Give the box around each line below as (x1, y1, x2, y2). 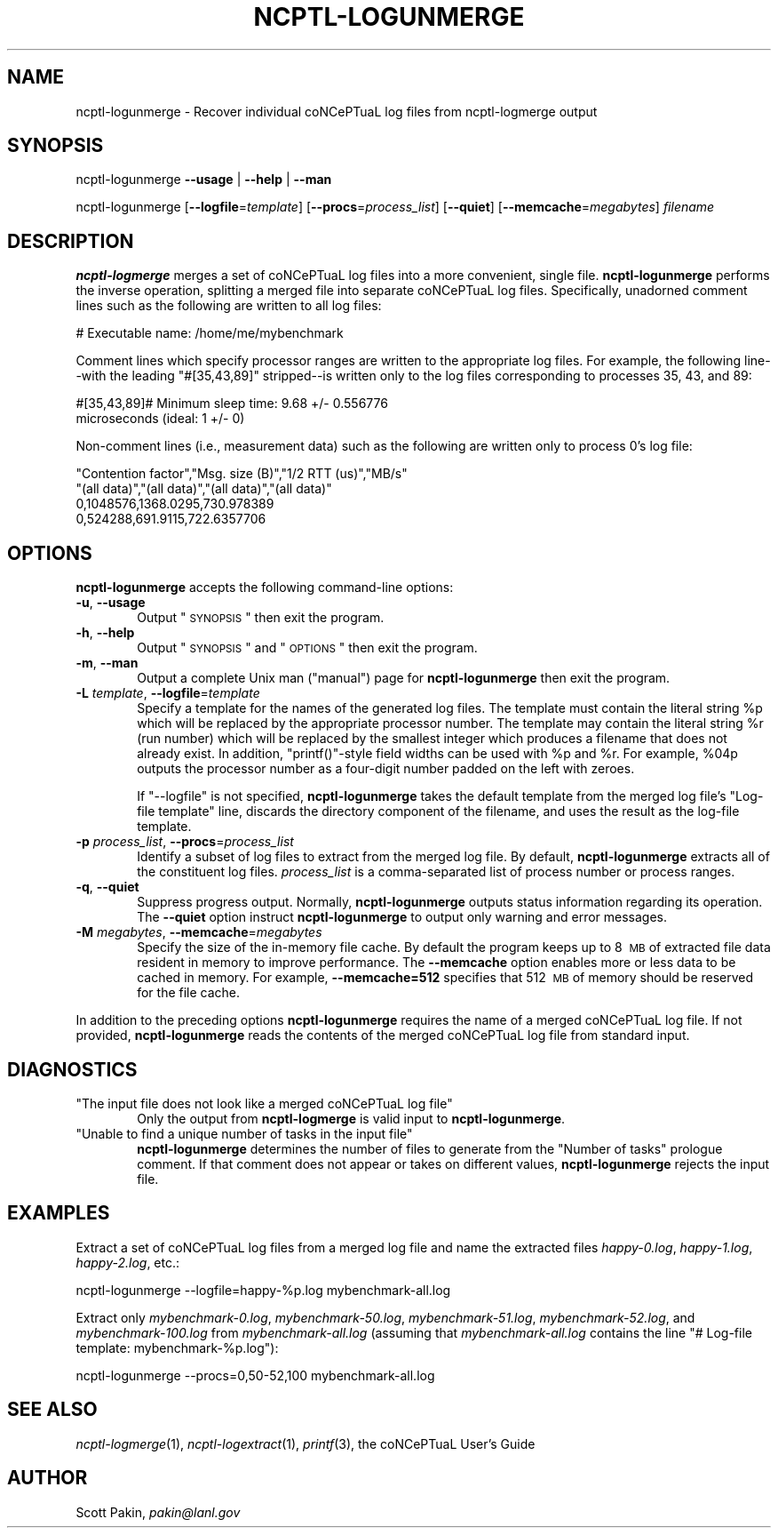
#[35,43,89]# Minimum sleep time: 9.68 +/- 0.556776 (75, 396, 388, 412)
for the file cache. (137, 985, 241, 1001)
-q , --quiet (75, 879, 139, 895)
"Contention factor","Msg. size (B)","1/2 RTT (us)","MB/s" (75, 466, 408, 482)
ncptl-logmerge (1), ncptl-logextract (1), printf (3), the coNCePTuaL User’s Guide (75, 1435, 536, 1451)
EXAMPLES (7, 1202, 110, 1225)
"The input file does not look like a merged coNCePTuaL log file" (75, 1095, 453, 1111)
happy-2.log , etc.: (75, 1254, 180, 1270)
